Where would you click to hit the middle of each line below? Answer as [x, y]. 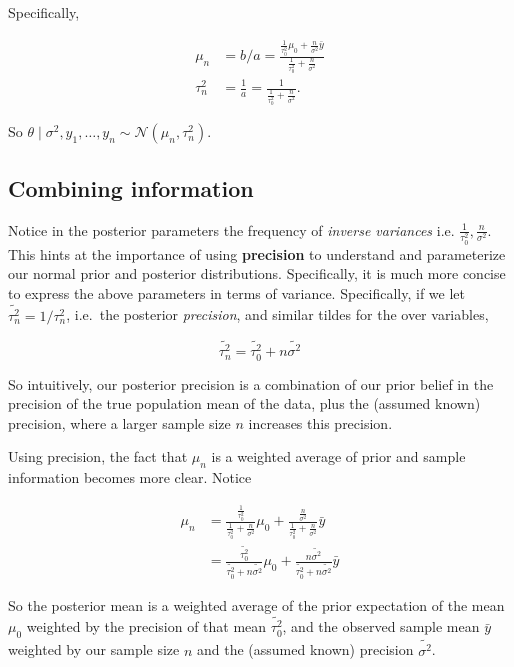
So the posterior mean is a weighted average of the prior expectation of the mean [256, 604]
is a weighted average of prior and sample [338, 456]
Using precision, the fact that [98, 456]
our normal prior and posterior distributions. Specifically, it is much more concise [257, 273]
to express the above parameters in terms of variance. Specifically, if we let [237, 292]
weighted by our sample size [94, 649]
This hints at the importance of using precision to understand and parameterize [257, 253]
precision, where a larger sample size [119, 422]
